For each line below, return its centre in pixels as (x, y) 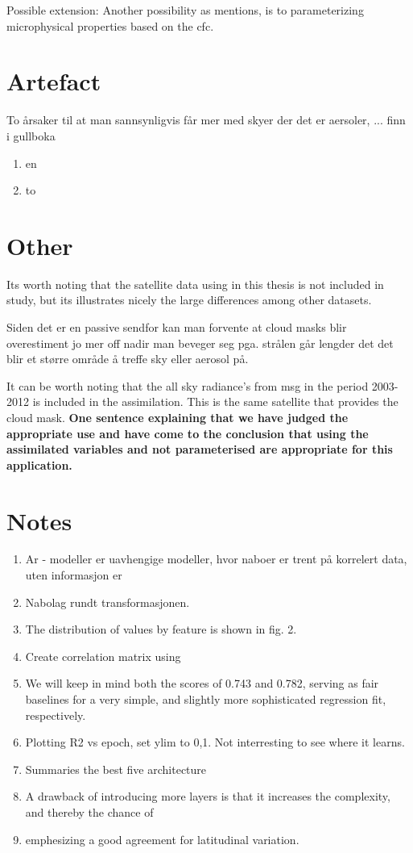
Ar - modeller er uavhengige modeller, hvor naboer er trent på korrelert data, (216, 559)
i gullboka (31, 135)
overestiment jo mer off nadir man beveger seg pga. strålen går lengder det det (200, 343)
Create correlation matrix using (103, 656)
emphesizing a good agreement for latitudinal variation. (162, 839)
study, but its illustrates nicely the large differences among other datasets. (189, 300)
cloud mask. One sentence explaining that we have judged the (178, 417)
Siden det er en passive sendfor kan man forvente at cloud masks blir (177, 327)
